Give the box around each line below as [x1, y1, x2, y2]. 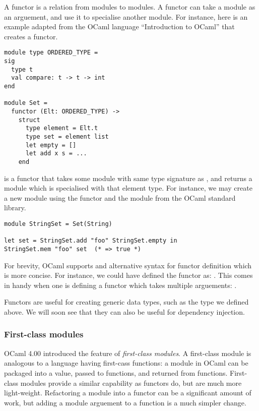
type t [11, 66, 33, 73]
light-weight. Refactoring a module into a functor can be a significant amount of [4, 387, 251, 398]
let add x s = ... [25, 150, 87, 157]
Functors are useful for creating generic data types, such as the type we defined [4, 297, 249, 307]
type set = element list [25, 133, 109, 140]
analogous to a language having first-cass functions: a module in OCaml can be [4, 358, 248, 368]
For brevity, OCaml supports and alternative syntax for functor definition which [4, 260, 252, 270]
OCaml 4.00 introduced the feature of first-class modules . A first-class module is [4, 347, 251, 358]
